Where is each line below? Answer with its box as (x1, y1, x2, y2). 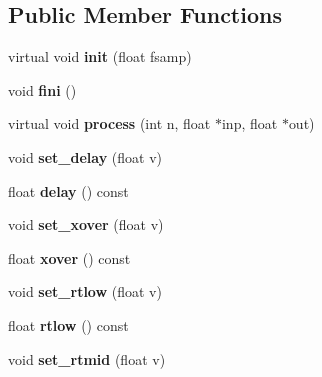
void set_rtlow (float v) (8, 281, 162, 302)
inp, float (221, 113, 278, 134)
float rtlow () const (8, 314, 129, 335)
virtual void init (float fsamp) (8, 46, 192, 67)
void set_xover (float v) (8, 214, 164, 235)
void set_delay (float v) (8, 146, 163, 167)
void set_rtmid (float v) (8, 348, 166, 369)
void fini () (8, 79, 77, 100)
